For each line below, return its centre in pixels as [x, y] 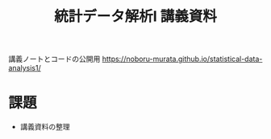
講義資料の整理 [45, 127]
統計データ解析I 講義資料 [135, 16]
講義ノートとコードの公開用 [54, 59]
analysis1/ [25, 68]
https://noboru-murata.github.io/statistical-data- [182, 59]
